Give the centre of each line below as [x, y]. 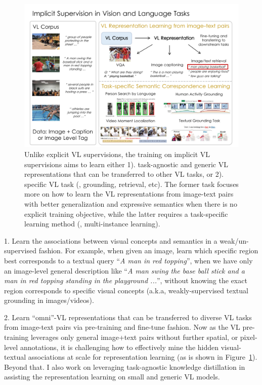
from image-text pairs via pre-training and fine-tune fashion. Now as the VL [122, 327]
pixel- [249, 337]
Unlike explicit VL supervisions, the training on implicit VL [117, 154]
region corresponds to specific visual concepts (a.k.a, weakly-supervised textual [126, 290]
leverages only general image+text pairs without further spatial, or [134, 337]
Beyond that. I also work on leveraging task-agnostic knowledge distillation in [125, 367]
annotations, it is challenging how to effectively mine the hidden [119, 347]
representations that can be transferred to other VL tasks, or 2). [124, 174]
